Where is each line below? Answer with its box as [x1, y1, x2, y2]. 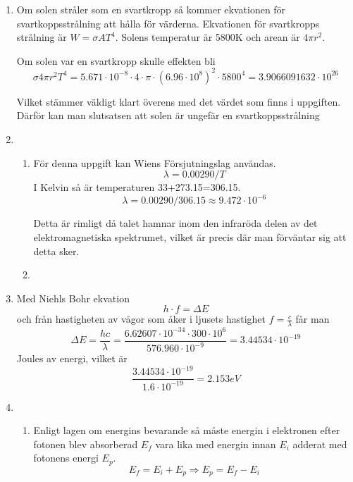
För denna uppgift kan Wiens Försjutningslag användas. [33, 155, 276, 170]
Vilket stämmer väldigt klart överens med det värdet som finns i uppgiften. [16, 94, 341, 109]
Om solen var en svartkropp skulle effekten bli [16, 53, 216, 68]
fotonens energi [33, 450, 99, 465]
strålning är [16, 30, 67, 44]
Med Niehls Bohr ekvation [16, 290, 130, 305]
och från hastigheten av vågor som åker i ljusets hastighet [16, 311, 266, 326]
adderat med [292, 436, 347, 451]
